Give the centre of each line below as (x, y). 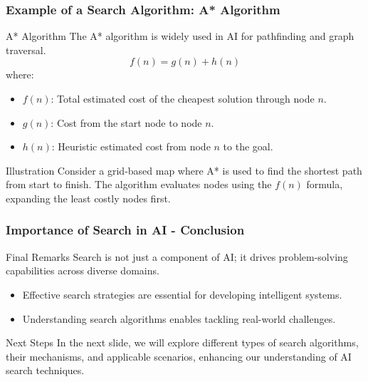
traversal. (26, 50)
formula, (325, 184)
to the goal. (248, 146)
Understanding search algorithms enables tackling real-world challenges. (179, 318)
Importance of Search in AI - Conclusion (125, 230)
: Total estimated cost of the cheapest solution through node (183, 98)
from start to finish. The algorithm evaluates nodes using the (139, 184)
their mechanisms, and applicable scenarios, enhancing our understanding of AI (179, 356)
